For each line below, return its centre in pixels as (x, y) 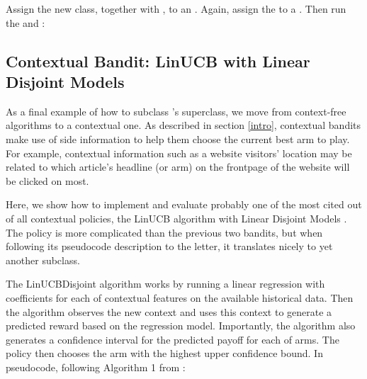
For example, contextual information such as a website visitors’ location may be (179, 153)
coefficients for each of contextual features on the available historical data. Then (180, 297)
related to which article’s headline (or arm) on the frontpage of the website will (178, 167)
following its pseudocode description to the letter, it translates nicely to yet (169, 246)
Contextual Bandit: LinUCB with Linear (158, 61)
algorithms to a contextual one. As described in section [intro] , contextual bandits (183, 125)
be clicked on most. (47, 180)
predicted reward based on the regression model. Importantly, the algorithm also (181, 326)
